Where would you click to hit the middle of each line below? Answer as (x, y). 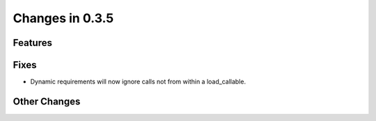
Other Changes (47, 101)
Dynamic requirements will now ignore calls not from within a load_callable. (138, 82)
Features (32, 43)
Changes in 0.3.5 (63, 18)
